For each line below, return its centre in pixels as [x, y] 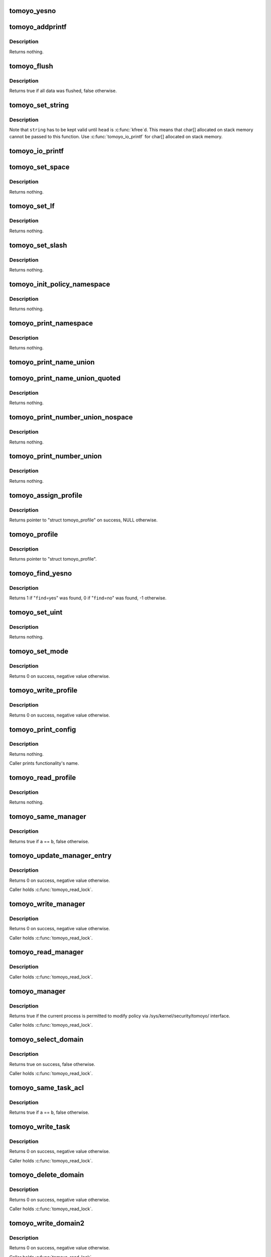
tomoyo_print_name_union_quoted [65, 378]
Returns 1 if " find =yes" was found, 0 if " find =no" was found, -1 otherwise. [88, 598]
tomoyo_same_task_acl [46, 1088]
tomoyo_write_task [40, 1127]
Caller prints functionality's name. [44, 763]
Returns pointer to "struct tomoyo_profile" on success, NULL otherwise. [84, 520]
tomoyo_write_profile [43, 691]
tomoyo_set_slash [38, 245]
